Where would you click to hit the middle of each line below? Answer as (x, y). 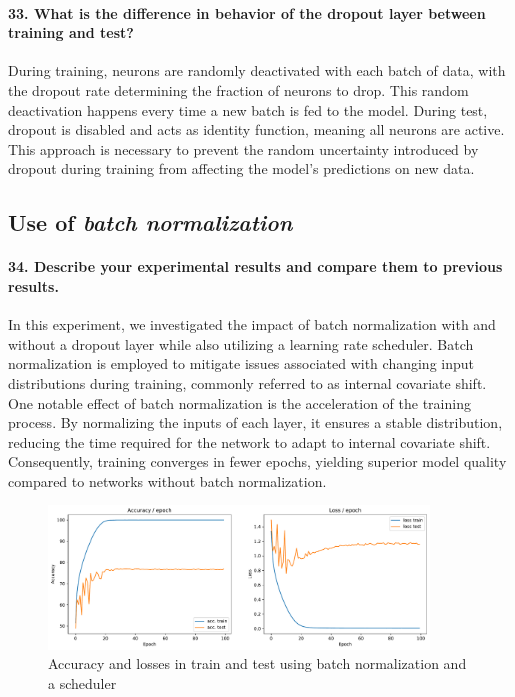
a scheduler (82, 682)
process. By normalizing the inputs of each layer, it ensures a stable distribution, (255, 422)
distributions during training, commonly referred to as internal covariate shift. (247, 382)
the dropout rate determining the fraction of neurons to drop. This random (238, 89)
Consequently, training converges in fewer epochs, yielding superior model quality (257, 461)
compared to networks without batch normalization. (167, 480)
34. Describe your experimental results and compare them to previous (255, 266)
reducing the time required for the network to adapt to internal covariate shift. (249, 441)
